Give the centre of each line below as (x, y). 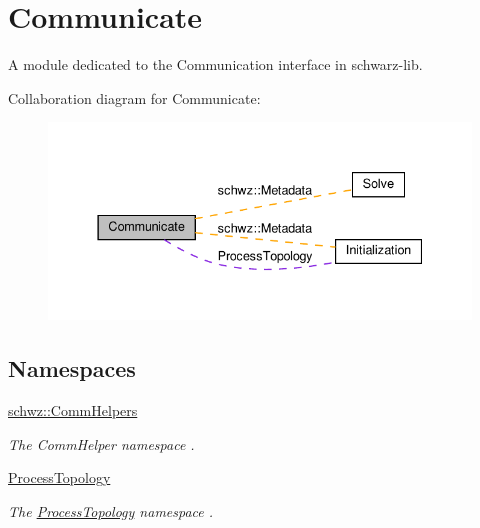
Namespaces (72, 368)
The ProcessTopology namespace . (111, 510)
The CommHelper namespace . (101, 443)
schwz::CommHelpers (73, 409)
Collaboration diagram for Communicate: (134, 97)
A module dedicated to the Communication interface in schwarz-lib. (215, 64)
